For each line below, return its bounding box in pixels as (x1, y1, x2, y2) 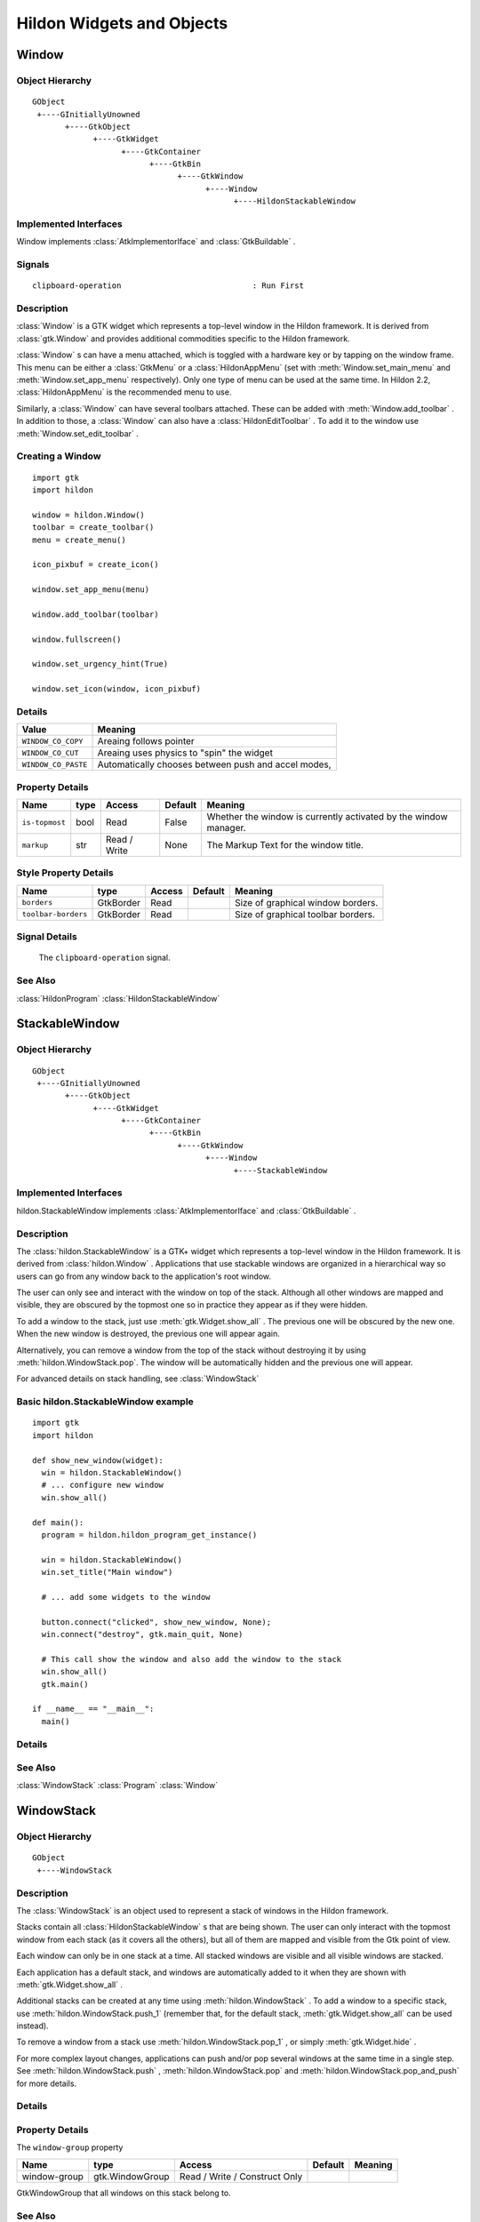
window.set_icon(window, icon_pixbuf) (32, 684, 202, 694)
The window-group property (16, 2142, 124, 2153)
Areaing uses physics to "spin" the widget (97, 747, 273, 759)
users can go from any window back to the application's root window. (16, 1271, 271, 1282)
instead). (16, 2020, 49, 2031)
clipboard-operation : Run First (32, 281, 304, 291)
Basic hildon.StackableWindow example (16, 1395, 195, 1408)
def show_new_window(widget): (32, 1455, 164, 1466)
